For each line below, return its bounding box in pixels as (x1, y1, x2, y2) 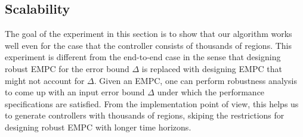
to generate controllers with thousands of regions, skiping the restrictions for (5, 109, 285, 122)
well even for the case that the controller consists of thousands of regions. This (5, 39, 292, 51)
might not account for (5, 74, 85, 86)
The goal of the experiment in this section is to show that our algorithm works (5, 27, 292, 40)
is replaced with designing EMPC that (141, 62, 282, 74)
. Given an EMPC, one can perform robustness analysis (94, 74, 297, 86)
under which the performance (157, 86, 265, 98)
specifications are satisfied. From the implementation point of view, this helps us (5, 97, 299, 110)
